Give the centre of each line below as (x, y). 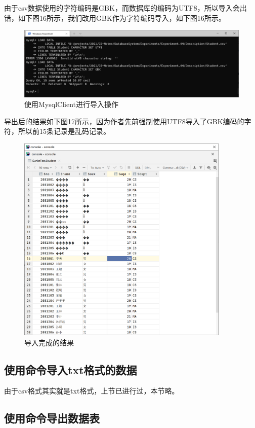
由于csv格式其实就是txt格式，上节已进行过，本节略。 (92, 391)
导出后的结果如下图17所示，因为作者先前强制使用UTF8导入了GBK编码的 (124, 121)
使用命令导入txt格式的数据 (71, 369)
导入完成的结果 (49, 342)
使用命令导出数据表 (52, 418)
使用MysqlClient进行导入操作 (71, 104)
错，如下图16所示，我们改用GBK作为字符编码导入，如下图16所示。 (115, 17)
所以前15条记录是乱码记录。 (64, 131)
